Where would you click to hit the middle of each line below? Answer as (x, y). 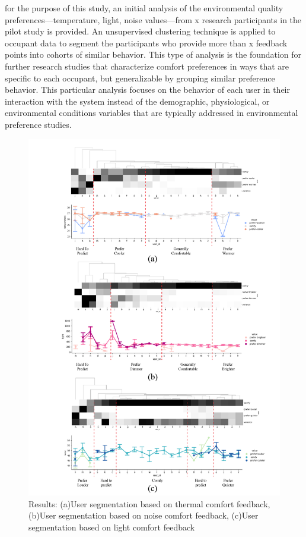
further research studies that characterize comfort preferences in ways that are (147, 66)
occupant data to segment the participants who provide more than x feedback (146, 43)
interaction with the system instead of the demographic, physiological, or (137, 101)
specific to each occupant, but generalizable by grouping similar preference (140, 78)
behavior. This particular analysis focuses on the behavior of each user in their (147, 89)
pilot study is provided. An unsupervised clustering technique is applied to (140, 31)
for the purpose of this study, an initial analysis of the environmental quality (144, 8)
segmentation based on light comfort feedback (112, 527)
